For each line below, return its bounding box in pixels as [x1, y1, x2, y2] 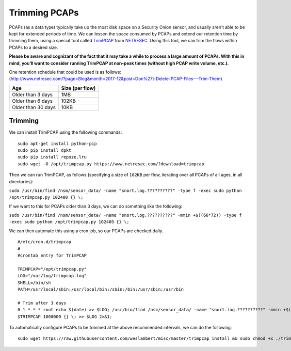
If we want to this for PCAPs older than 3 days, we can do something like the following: [9, 203, 183, 209]
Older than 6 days [12, 97, 53, 104]
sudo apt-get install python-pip [17, 141, 97, 146]
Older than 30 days [12, 104, 56, 111]
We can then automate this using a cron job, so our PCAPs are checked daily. [9, 228, 163, 234]
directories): [9, 178, 33, 184]
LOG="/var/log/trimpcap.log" [17, 273, 87, 279]
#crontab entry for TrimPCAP [17, 253, 87, 258]
